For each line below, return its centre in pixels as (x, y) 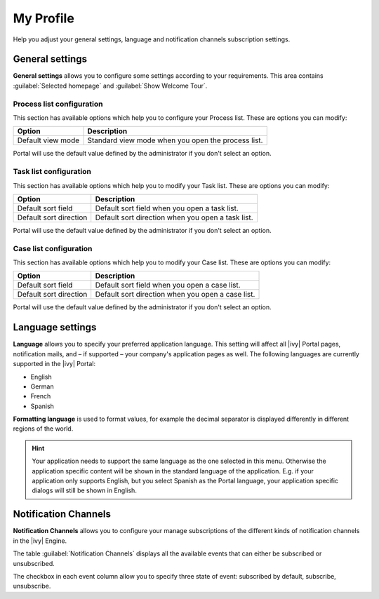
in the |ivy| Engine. (40, 541)
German (42, 386)
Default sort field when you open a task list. (167, 208)
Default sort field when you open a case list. (168, 285)
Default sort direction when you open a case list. (175, 295)
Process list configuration (58, 104)
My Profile (44, 18)
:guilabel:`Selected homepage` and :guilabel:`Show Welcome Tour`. (110, 86)
